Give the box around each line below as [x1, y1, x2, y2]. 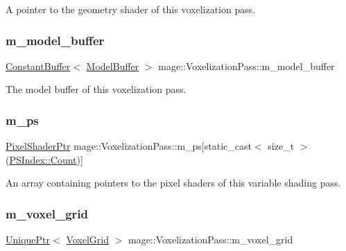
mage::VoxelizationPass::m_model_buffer [158, 58, 335, 73]
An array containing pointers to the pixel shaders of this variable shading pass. [6, 175, 341, 190]
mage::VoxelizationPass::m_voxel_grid [128, 232, 293, 247]
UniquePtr [6, 232, 51, 247]
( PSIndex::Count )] [6, 152, 83, 166]
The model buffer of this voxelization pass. [6, 82, 187, 96]
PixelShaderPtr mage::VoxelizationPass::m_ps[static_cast [6, 139, 252, 153]
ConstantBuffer [6, 58, 71, 73]
